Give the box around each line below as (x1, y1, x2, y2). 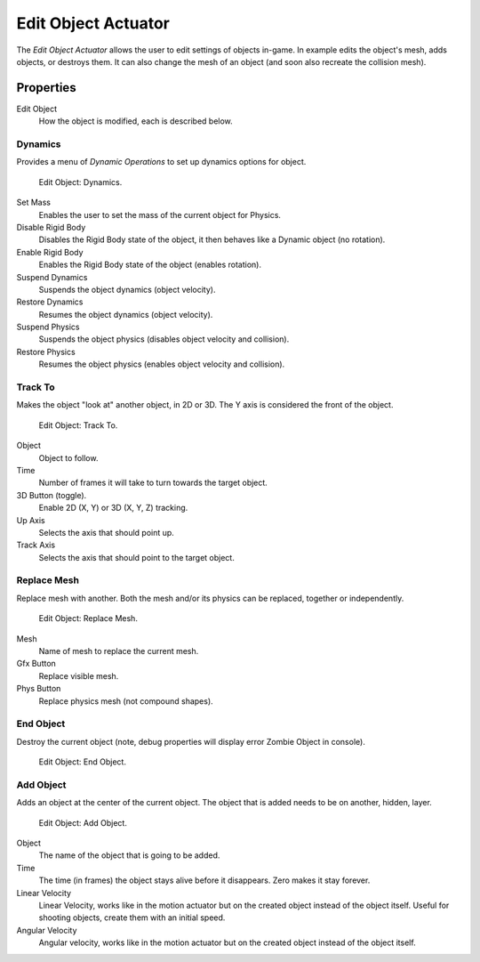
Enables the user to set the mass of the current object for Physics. (38, 209, 282, 220)
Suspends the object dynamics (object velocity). (38, 284, 216, 295)
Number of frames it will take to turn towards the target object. (38, 477, 268, 489)
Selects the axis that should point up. (38, 527, 175, 538)
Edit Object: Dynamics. (38, 176, 123, 187)
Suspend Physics (16, 321, 80, 333)
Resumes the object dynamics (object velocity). (38, 309, 213, 319)
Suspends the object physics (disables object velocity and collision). (38, 334, 290, 344)
